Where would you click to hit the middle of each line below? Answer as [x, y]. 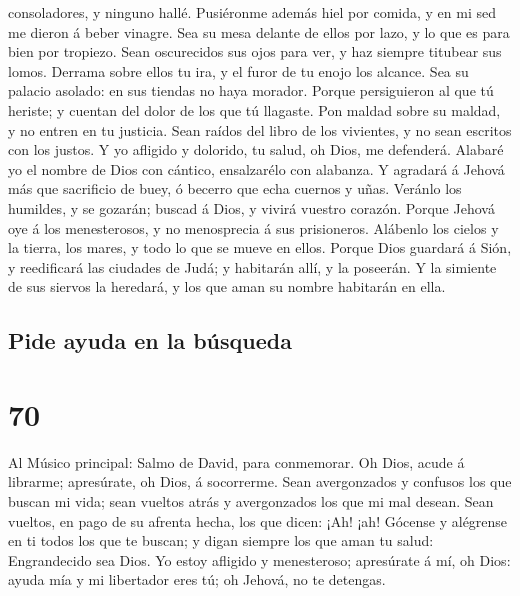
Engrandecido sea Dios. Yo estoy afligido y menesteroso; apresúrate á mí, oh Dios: [259, 559]
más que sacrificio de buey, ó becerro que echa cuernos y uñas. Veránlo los [235, 188]
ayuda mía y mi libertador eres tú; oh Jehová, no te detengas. [197, 579]
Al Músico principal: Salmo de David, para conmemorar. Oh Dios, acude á [236, 461]
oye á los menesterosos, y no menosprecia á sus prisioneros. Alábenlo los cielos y [253, 227]
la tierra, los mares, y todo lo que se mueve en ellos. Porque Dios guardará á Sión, [260, 247]
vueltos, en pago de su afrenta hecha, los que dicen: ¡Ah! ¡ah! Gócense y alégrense [258, 520]
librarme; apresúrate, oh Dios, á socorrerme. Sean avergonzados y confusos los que [260, 481]
